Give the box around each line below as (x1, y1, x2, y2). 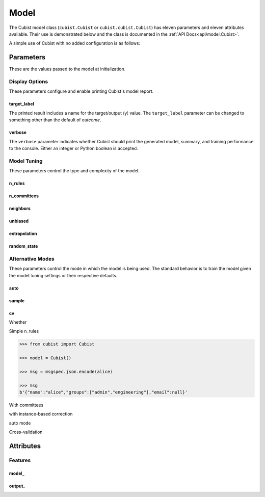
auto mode (9, 420, 31, 426)
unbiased (9, 218, 29, 224)
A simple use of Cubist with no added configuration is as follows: (9, 40, 140, 46)
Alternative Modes (9, 255, 54, 262)
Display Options (9, 78, 48, 85)
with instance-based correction (9, 411, 73, 417)
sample (9, 297, 25, 304)
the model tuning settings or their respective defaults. (9, 272, 118, 278)
